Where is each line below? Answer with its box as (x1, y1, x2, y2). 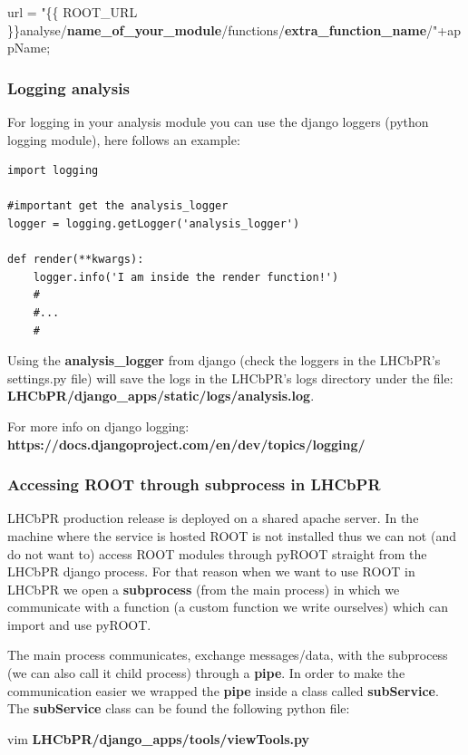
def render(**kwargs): (7, 253, 144, 266)
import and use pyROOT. (7, 615, 151, 634)
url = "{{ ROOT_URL (7, 3, 138, 21)
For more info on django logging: (7, 416, 190, 435)
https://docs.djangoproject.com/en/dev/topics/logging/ (7, 434, 366, 453)
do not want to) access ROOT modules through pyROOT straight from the (7, 544, 427, 563)
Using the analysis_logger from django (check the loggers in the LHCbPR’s (7, 351, 441, 370)
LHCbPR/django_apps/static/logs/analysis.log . (7, 386, 315, 405)
